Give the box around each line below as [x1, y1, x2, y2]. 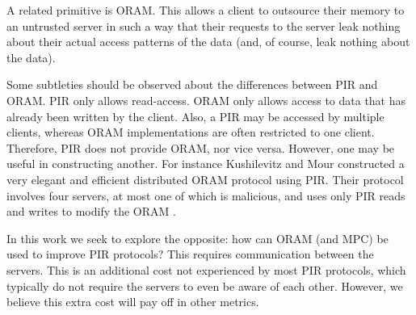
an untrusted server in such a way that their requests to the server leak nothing [6, 17, 401, 34]
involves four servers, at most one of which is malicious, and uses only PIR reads [6, 187, 405, 204]
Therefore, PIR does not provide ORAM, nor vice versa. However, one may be [6, 139, 395, 156]
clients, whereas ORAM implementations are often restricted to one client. [6, 124, 375, 141]
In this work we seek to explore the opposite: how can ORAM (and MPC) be [6, 229, 389, 246]
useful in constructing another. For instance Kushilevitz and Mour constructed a [6, 155, 405, 172]
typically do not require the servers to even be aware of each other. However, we [6, 277, 403, 294]
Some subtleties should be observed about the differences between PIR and [6, 76, 378, 93]
